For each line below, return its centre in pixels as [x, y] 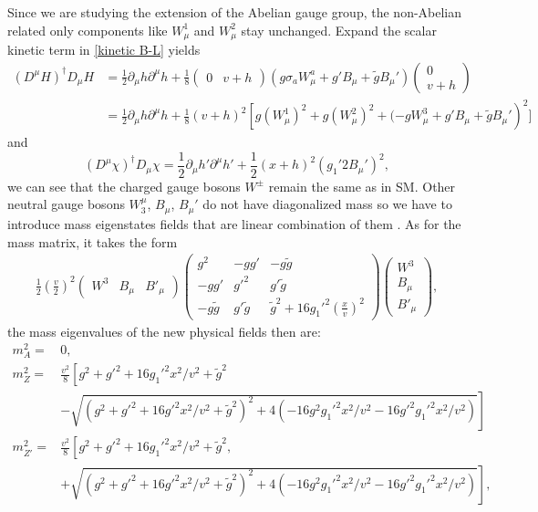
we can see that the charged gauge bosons [124, 186]
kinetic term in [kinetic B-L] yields [104, 50]
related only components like [88, 30]
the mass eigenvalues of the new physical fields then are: [164, 331]
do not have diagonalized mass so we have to [327, 204]
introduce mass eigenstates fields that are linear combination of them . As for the [234, 223]
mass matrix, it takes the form [93, 241]
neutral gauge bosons [66, 204]
